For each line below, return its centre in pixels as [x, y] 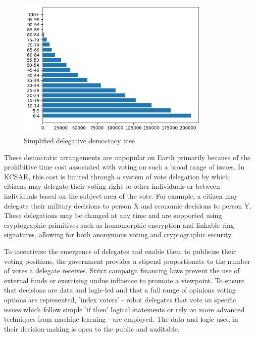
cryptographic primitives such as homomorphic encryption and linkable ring [119, 225]
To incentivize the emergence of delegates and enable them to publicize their [120, 251]
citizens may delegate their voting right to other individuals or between [112, 186]
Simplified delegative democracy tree [79, 141]
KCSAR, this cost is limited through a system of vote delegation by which [117, 176]
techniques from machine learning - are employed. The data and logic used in [121, 319]
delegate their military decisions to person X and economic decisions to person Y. [128, 205]
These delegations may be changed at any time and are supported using [113, 215]
